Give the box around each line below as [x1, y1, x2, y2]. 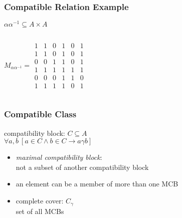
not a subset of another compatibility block [16, 161, 149, 172]
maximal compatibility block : [16, 152, 102, 162]
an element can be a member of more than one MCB [16, 178, 178, 189]
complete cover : [16, 195, 64, 206]
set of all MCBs [16, 205, 64, 216]
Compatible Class [4, 108, 77, 120]
